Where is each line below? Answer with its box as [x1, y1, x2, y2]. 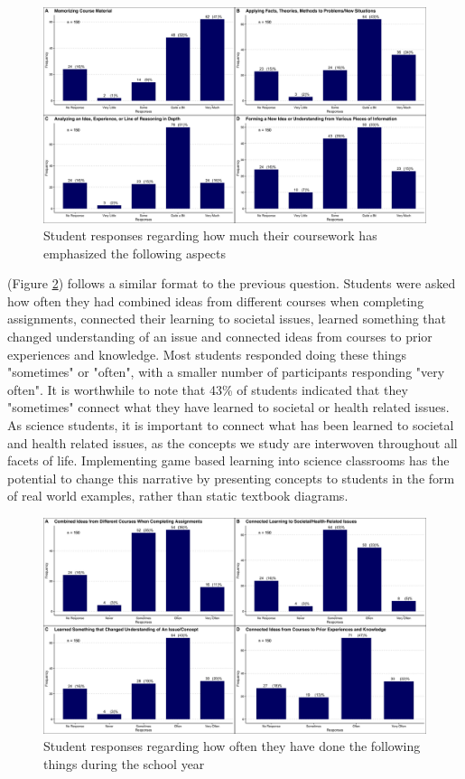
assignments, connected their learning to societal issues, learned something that [7, 309, 447, 328]
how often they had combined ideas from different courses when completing [7, 291, 424, 310]
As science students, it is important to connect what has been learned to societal [7, 416, 454, 435]
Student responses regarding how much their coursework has [43, 226, 377, 245]
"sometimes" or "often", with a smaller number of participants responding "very [7, 362, 445, 381]
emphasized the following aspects [43, 243, 227, 262]
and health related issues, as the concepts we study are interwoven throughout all [7, 433, 458, 452]
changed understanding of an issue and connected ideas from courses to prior [7, 327, 432, 346]
